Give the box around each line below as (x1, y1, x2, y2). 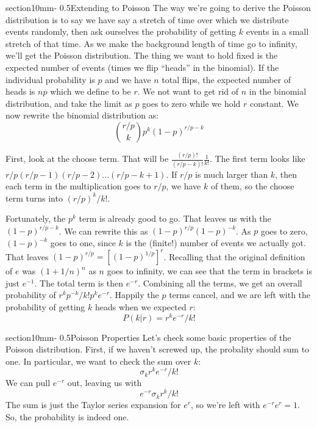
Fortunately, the (5, 212, 66, 225)
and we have (105, 73, 151, 86)
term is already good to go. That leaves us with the (79, 212, 271, 225)
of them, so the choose (210, 180, 294, 192)
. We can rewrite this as (59, 224, 148, 237)
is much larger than (195, 167, 268, 180)
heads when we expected (94, 300, 187, 313)
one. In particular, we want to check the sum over (5, 354, 191, 367)
